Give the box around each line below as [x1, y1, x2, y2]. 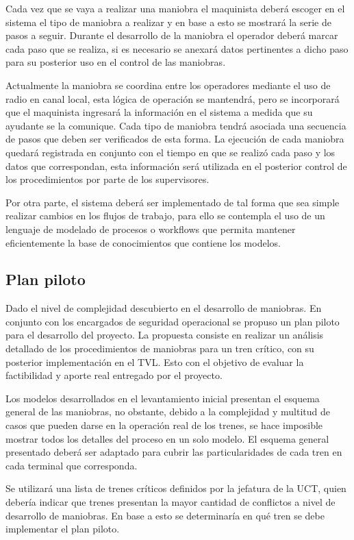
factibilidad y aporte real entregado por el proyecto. [5, 368, 223, 382]
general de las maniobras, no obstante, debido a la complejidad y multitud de [5, 404, 330, 419]
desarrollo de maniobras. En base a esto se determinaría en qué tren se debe [5, 508, 325, 522]
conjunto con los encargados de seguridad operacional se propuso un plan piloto [5, 314, 340, 328]
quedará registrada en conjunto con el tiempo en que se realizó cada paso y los [5, 145, 336, 159]
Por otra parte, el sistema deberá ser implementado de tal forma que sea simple [5, 195, 340, 209]
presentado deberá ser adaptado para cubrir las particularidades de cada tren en [5, 445, 342, 459]
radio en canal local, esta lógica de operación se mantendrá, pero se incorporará [5, 91, 340, 106]
